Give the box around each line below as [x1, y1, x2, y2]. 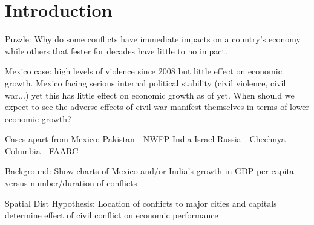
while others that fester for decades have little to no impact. [5, 44, 227, 57]
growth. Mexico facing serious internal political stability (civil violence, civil [5, 76, 286, 89]
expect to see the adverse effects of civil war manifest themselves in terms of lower [5, 100, 310, 113]
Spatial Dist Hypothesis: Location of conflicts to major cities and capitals [5, 197, 277, 209]
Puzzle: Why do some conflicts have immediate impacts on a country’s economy [5, 33, 301, 45]
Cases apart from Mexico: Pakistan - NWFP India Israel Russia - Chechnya [5, 132, 286, 145]
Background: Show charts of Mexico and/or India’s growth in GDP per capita [5, 165, 294, 177]
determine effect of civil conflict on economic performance [5, 209, 218, 221]
